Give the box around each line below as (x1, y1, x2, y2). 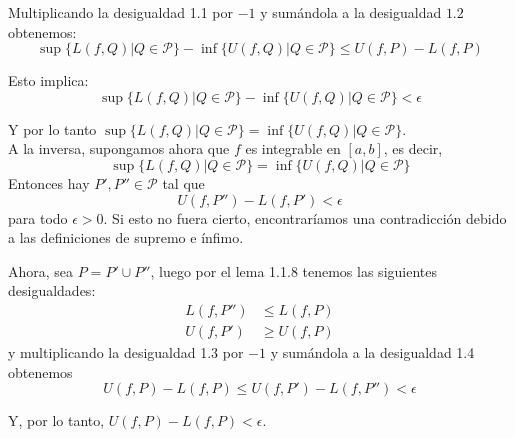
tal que (162, 172, 205, 193)
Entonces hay (8, 172, 90, 193)
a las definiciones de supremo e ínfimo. (8, 227, 244, 248)
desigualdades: (8, 280, 96, 301)
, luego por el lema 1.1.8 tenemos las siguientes (150, 260, 437, 281)
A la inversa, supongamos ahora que (8, 138, 230, 159)
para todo (8, 207, 68, 228)
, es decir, (383, 138, 443, 159)
